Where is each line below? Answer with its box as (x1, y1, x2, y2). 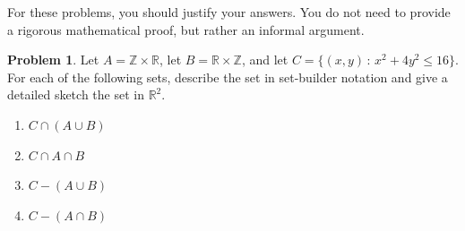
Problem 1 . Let (7, 50, 99, 69)
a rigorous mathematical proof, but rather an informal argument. (7, 20, 365, 38)
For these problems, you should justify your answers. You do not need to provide (7, 3, 451, 21)
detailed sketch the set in (7, 85, 144, 104)
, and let (241, 50, 288, 69)
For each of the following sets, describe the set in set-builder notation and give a (7, 67, 448, 86)
